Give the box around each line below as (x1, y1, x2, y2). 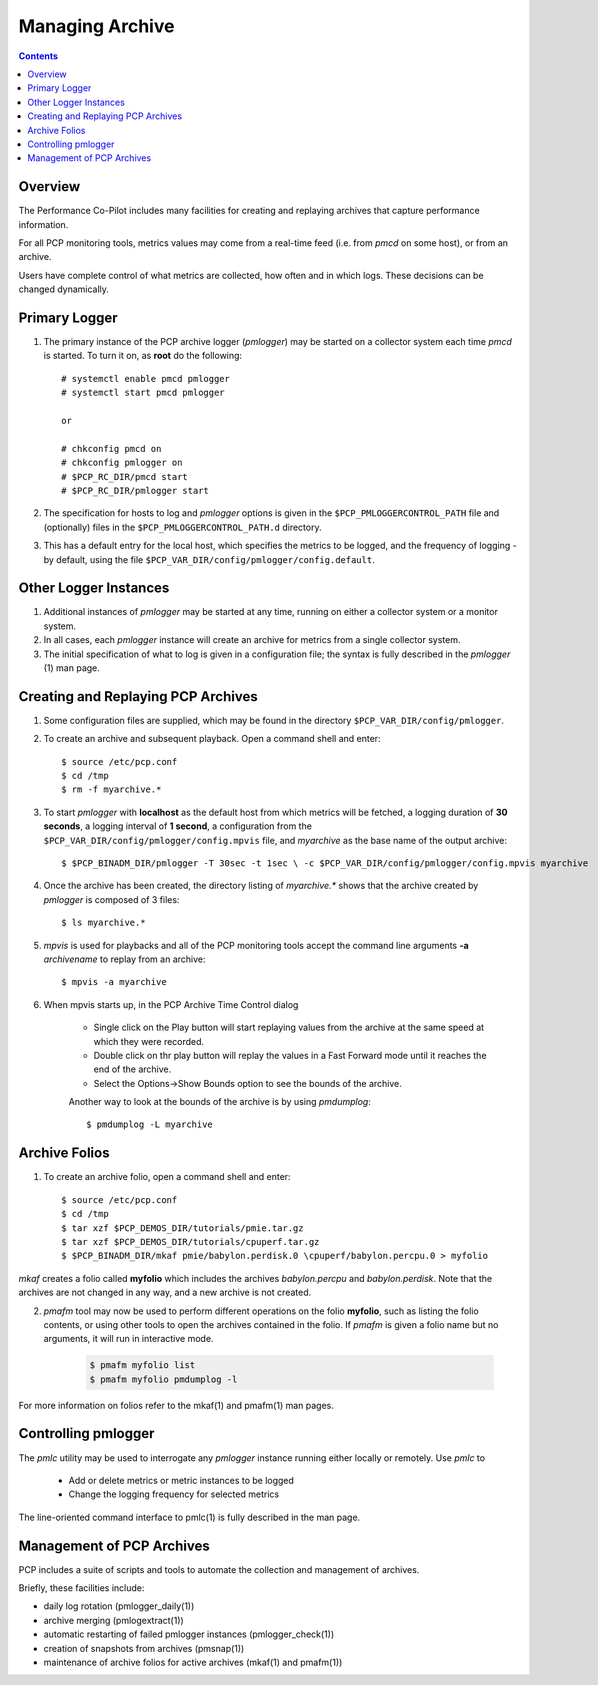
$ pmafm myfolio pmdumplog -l (89, 1373, 238, 1385)
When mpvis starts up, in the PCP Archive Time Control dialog (43, 998, 299, 1010)
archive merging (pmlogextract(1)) (43, 1614, 184, 1626)
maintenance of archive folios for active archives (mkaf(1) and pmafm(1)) (43, 1656, 343, 1668)
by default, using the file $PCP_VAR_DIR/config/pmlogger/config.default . (43, 553, 375, 565)
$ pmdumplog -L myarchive (86, 1119, 214, 1130)
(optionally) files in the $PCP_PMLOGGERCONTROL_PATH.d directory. (43, 521, 322, 533)
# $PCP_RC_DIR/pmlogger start (61, 485, 210, 496)
